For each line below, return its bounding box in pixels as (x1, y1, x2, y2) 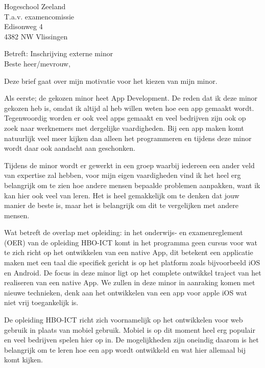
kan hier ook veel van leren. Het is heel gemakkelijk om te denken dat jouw (4, 190, 239, 200)
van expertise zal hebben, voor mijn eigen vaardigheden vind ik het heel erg (4, 170, 241, 180)
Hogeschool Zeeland (4, 1, 66, 11)
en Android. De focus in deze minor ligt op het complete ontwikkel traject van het (4, 267, 261, 278)
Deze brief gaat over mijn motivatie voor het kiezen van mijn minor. (4, 75, 218, 86)
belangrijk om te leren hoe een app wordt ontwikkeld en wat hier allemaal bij (4, 344, 246, 355)
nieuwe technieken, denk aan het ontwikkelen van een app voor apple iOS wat (4, 287, 248, 297)
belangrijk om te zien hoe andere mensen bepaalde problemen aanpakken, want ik (4, 179, 260, 190)
